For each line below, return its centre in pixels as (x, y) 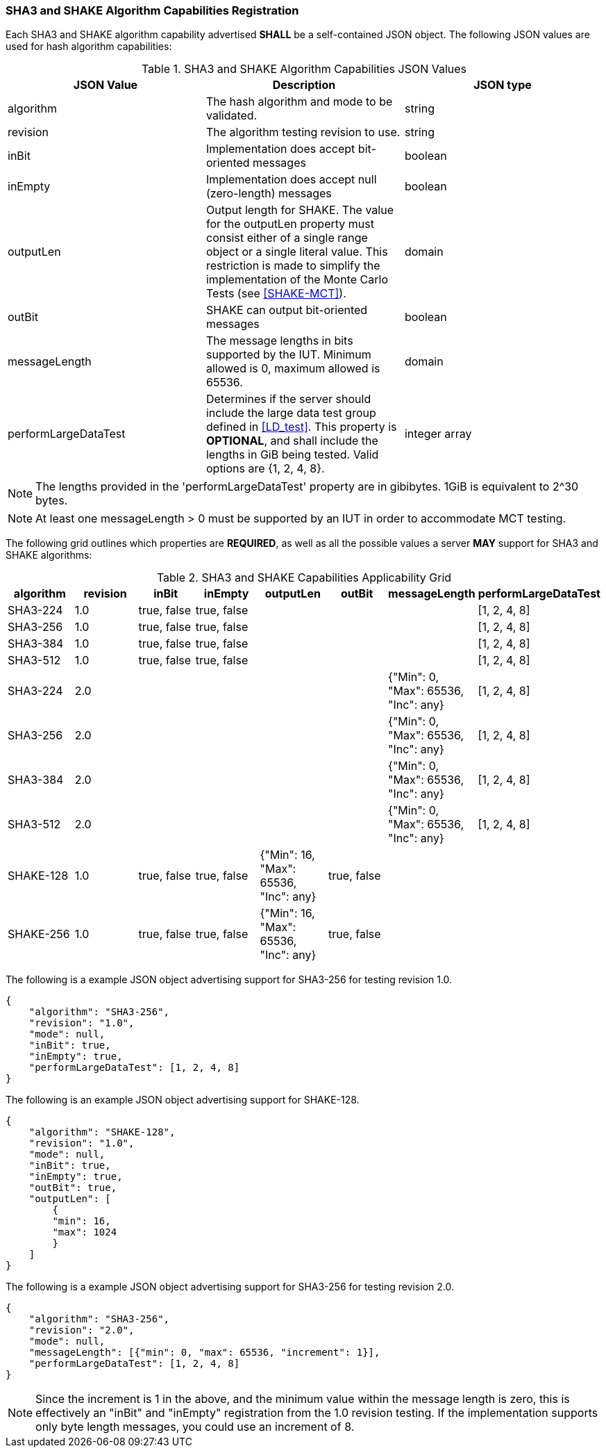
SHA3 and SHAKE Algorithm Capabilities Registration (152, 10)
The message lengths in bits (279, 341)
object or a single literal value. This (297, 252)
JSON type (503, 85)
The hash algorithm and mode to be (299, 102)
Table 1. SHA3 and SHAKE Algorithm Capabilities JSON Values (304, 69)
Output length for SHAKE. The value (300, 210)
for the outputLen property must (290, 224)
